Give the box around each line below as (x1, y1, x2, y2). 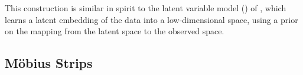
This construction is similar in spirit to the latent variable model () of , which (5, 2, 286, 14)
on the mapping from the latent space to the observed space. (5, 25, 224, 37)
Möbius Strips (5, 54, 93, 72)
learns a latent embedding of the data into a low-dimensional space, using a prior (5, 13, 298, 25)
